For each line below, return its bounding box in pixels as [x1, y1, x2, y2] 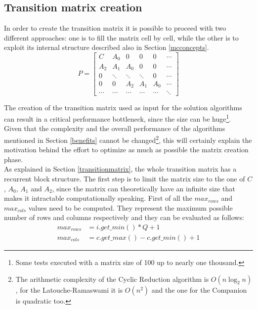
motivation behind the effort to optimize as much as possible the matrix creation [4, 144, 249, 155]
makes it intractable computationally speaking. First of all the [4, 193, 192, 203]
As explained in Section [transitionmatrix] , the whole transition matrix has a [4, 164, 237, 174]
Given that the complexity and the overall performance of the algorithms [4, 123, 225, 133]
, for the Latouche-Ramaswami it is [15, 284, 123, 295]
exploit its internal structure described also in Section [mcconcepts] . [4, 42, 209, 52]
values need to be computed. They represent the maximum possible [28, 202, 233, 213]
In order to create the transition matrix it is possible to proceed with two [4, 23, 226, 33]
